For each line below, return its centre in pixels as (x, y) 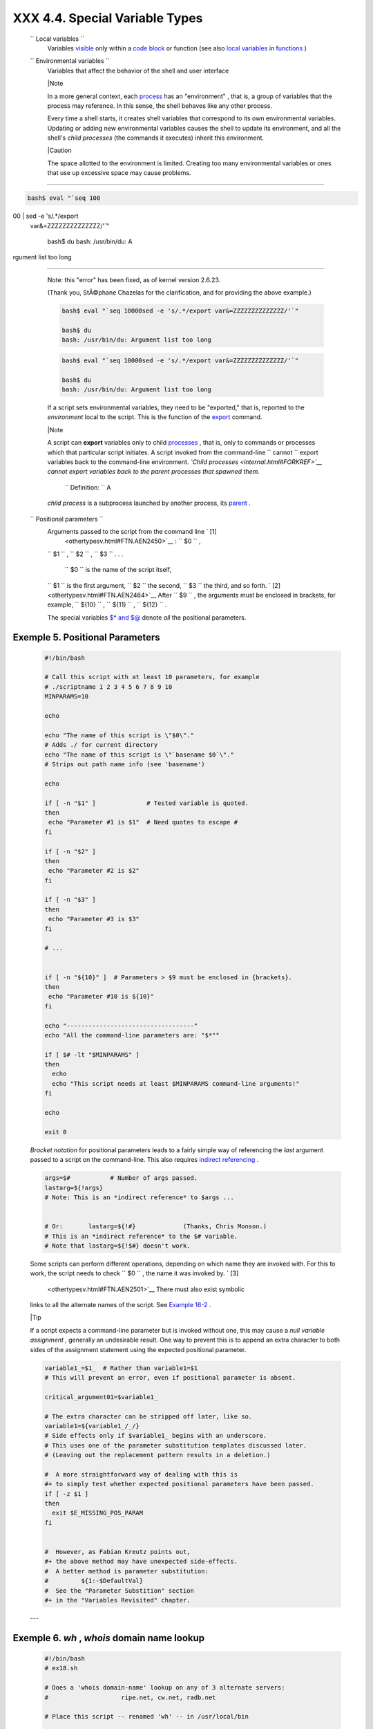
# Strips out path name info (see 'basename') (125, 764)
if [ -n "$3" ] (70, 900)
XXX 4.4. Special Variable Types (108, 18)
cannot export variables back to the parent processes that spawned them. (154, 472)
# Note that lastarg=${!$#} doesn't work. (117, 1246)
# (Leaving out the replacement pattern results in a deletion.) (157, 1455)
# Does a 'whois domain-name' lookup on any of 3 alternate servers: (165, 1688)
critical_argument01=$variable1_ (101, 1397)
